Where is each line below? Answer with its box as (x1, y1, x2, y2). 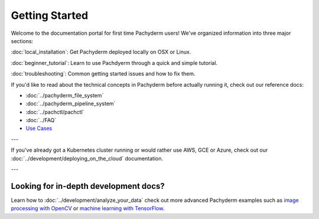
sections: (11, 37, 34, 44)
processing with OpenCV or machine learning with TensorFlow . (11, 205, 165, 212)
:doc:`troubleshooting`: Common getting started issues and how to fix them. (11, 70, 196, 77)
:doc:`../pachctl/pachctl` (25, 108, 84, 115)
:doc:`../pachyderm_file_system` (25, 91, 104, 99)
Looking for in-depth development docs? (11, 181, 165, 191)
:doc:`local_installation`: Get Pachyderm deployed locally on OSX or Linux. (11, 48, 191, 55)
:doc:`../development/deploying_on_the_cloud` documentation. (11, 155, 164, 162)
